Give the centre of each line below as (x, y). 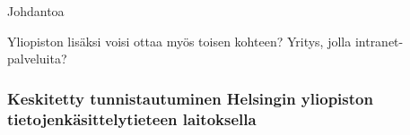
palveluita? (37, 59)
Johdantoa (36, 11)
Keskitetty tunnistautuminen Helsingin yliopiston (190, 98)
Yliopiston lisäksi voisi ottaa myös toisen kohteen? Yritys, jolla (179, 41)
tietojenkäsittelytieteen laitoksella (132, 118)
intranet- (379, 41)
